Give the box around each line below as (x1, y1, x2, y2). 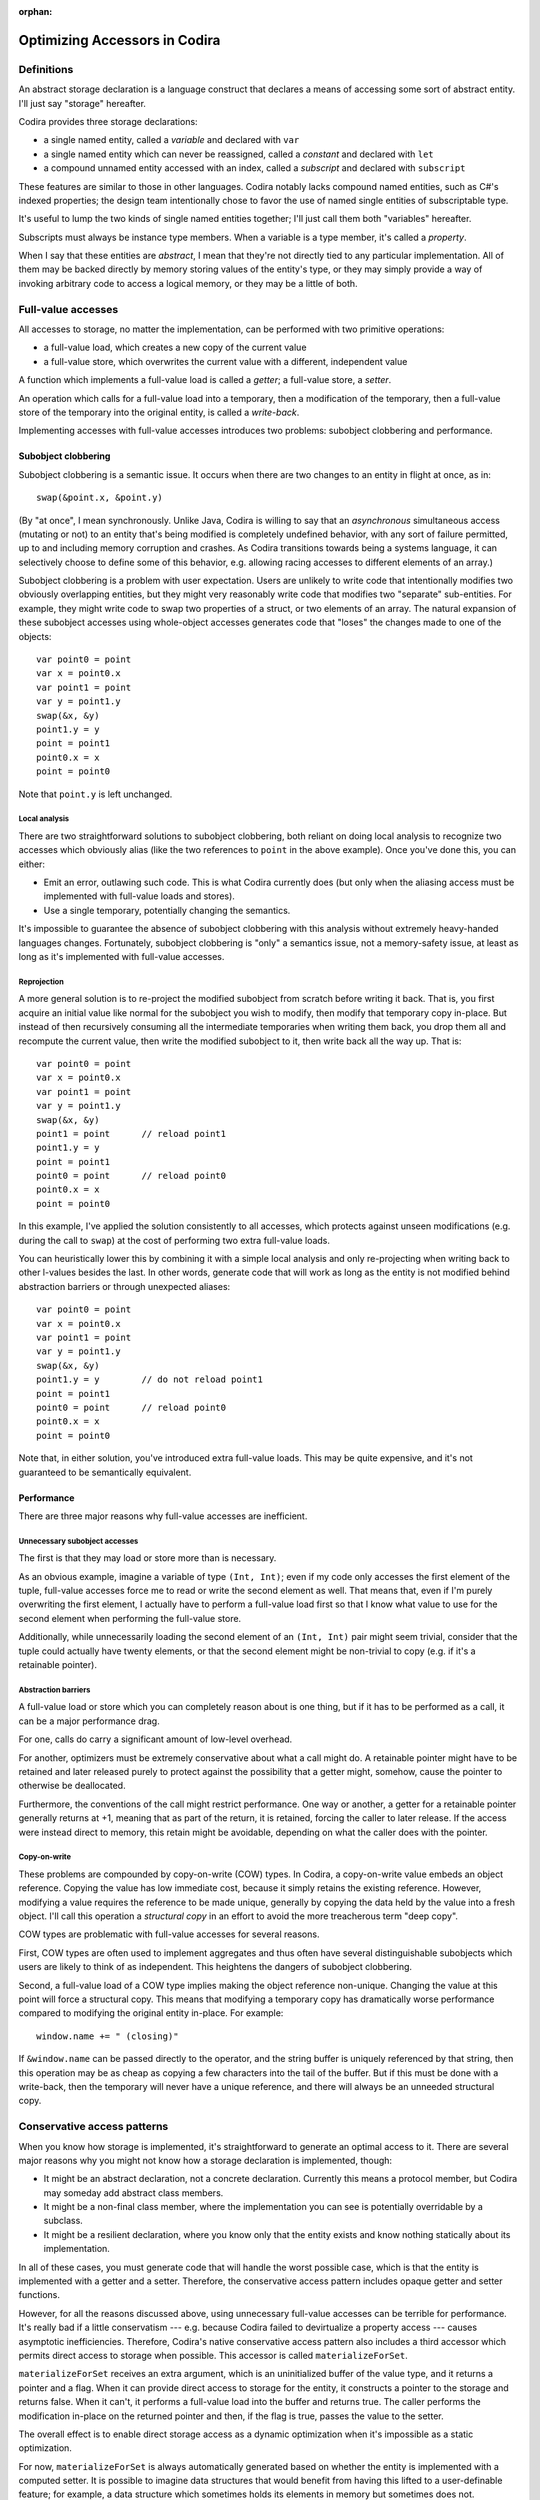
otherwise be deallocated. (18, 1780, 126, 1792)
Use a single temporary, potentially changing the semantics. (43, 904, 291, 916)
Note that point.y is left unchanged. (18, 788, 173, 800)
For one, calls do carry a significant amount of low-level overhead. (18, 1733, 293, 1745)
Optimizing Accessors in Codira (18, 31, 221, 49)
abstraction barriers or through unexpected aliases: (18, 1280, 231, 1292)
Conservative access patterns (18, 2120, 169, 2134)
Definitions (18, 62, 74, 76)
